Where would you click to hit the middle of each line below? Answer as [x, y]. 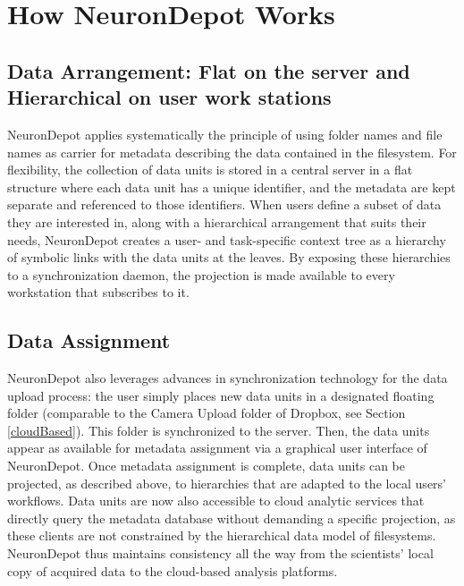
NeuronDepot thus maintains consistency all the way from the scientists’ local [220, 553]
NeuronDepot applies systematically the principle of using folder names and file [225, 134]
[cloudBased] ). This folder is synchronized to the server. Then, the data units [219, 430]
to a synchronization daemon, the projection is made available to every [201, 274]
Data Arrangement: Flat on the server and [209, 70]
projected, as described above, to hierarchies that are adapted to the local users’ [227, 483]
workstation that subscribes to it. [98, 292]
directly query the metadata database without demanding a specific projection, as [232, 518]
